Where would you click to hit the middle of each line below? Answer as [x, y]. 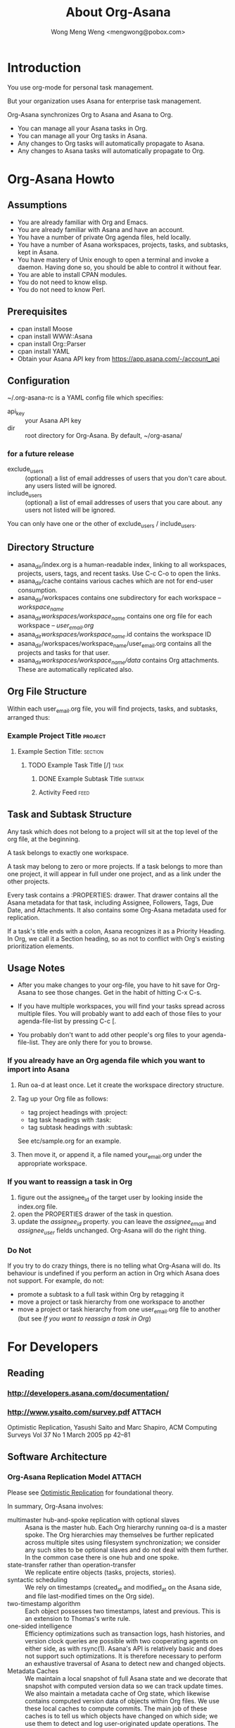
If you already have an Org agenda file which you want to [106, 1060]
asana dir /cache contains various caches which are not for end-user [115, 582]
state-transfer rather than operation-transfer [71, 1564]
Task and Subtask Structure [70, 815]
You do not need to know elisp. [62, 282]
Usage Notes [36, 968]
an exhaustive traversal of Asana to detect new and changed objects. [125, 1664]
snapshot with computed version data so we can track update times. [124, 1686]
